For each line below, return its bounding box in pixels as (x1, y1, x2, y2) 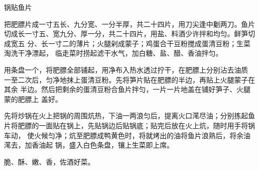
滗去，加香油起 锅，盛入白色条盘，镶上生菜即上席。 (4, 140, 174, 150)
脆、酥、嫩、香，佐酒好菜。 (4, 156, 95, 167)
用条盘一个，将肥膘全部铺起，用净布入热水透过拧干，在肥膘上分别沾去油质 (4, 64, 248, 75)
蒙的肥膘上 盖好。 (4, 93, 62, 104)
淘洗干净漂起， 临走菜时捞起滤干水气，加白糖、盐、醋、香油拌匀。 (4, 48, 223, 58)
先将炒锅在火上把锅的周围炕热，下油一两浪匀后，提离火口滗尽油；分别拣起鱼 (4, 110, 255, 121)
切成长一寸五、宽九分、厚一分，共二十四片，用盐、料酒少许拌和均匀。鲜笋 (4, 28, 248, 39)
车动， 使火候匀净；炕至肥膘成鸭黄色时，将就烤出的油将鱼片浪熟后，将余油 (4, 130, 251, 140)
